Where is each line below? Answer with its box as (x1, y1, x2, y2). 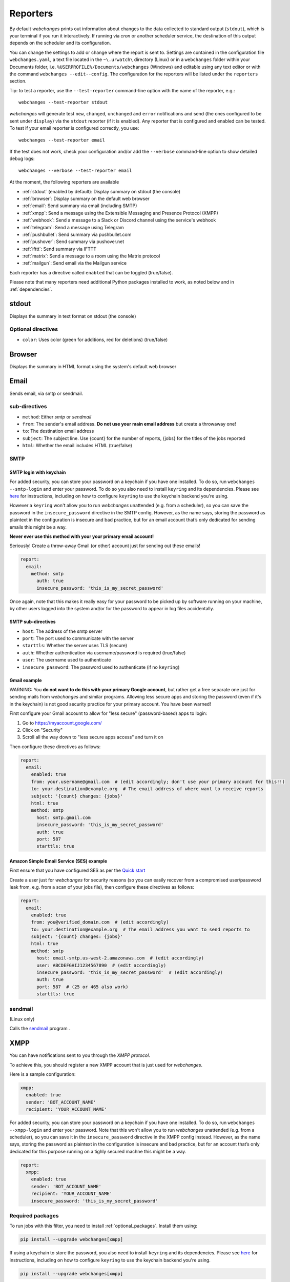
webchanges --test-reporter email (18, 137, 105, 143)
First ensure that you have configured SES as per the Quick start (9, 867, 146, 874)
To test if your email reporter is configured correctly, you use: (9, 125, 139, 131)
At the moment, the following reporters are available (9, 179, 119, 185)
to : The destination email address (22, 428, 94, 434)
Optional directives (9, 326, 58, 333)
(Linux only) (9, 1016, 35, 1022)
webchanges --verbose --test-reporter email (18, 167, 133, 173)
